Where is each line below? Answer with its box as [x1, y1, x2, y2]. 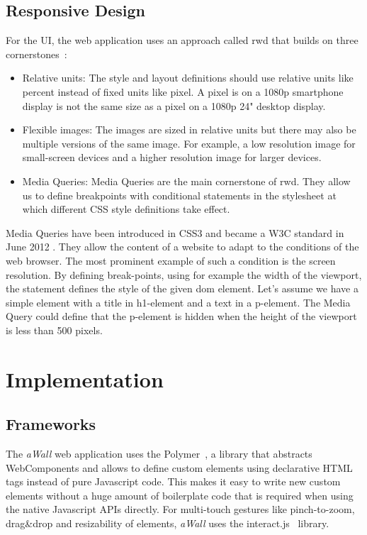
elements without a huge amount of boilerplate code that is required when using [6, 487, 354, 502]
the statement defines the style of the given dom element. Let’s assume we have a [6, 281, 358, 296]
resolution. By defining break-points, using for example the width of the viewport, [6, 267, 362, 282]
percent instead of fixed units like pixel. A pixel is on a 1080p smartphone [22, 84, 344, 99]
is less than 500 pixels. [6, 322, 103, 337]
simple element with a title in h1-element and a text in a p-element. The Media [6, 294, 351, 309]
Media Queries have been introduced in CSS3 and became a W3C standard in [6, 225, 344, 240]
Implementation [6, 364, 164, 393]
